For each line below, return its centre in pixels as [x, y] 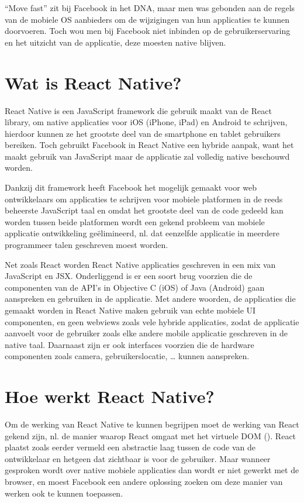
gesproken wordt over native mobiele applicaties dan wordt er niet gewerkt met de [152, 470]
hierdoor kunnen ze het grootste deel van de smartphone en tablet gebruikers [143, 133]
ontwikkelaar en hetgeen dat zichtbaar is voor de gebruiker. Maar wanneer [138, 458]
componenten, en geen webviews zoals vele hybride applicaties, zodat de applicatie [152, 321]
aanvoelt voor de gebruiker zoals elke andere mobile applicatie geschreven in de [146, 333]
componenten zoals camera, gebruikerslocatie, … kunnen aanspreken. [127, 356]
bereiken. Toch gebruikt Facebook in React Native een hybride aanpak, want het [149, 145]
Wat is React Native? [93, 82]
